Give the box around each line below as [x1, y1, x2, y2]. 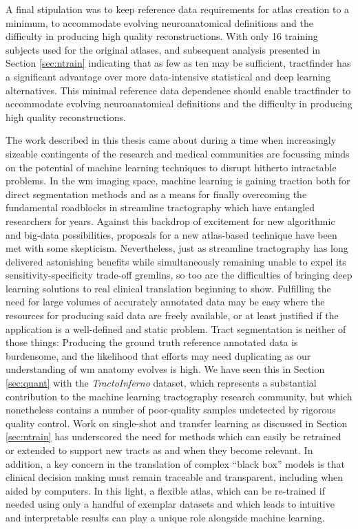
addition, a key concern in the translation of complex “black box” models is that [6, 456, 346, 471]
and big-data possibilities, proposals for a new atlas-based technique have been [6, 227, 337, 241]
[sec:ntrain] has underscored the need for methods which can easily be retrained [6, 429, 341, 444]
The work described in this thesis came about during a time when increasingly [6, 133, 337, 147]
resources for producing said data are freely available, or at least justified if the [6, 308, 339, 323]
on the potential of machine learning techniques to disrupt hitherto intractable [6, 160, 337, 174]
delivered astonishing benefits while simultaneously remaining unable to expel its [6, 254, 346, 268]
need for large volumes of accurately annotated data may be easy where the [6, 294, 325, 309]
